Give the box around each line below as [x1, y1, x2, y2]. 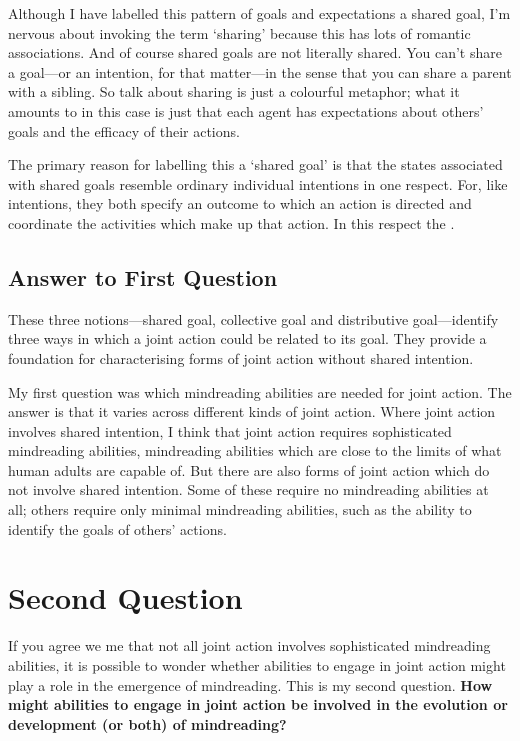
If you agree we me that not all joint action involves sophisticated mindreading [8, 635, 491, 656]
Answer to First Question [8, 261, 278, 292]
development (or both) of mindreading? [8, 713, 287, 734]
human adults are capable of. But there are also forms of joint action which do [8, 459, 490, 480]
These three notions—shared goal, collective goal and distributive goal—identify [8, 308, 499, 329]
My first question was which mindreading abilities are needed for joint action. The [8, 381, 512, 402]
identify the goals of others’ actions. [8, 518, 227, 539]
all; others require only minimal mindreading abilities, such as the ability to [8, 499, 472, 520]
